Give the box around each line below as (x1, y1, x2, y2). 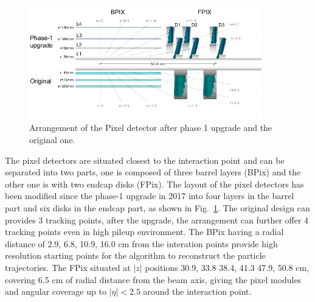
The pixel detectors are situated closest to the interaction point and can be (5, 153, 285, 166)
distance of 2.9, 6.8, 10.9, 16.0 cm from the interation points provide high (5, 237, 278, 250)
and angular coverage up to (5, 285, 106, 298)
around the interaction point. (143, 285, 252, 298)
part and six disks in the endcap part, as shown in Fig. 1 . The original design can (5, 202, 310, 214)
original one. (29, 133, 75, 146)
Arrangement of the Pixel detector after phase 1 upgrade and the (29, 121, 272, 134)
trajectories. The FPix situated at (5, 261, 131, 273)
